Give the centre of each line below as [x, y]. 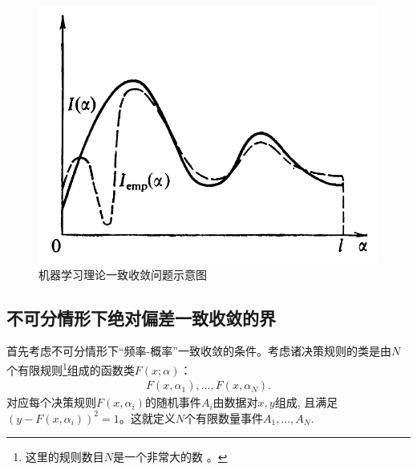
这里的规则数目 [65, 457]
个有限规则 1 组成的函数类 [71, 368]
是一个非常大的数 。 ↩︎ [170, 457]
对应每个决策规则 [51, 402]
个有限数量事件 [223, 417]
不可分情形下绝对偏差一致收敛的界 [141, 317]
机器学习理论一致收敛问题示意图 [123, 274]
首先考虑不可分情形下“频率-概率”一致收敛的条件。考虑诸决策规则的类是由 [199, 351]
